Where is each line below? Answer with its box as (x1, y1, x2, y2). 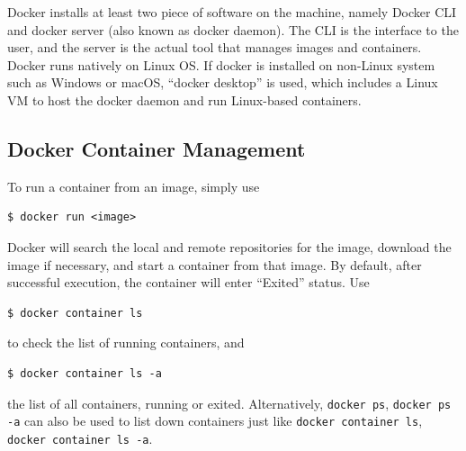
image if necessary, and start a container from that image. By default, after (7, 255, 422, 274)
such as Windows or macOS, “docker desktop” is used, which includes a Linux (7, 73, 438, 92)
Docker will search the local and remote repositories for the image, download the (7, 237, 452, 256)
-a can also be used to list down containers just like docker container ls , (7, 411, 423, 430)
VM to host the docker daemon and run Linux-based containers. (7, 90, 362, 109)
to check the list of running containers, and (7, 333, 245, 352)
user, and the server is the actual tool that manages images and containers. (7, 38, 422, 57)
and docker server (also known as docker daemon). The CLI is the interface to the (7, 20, 459, 39)
